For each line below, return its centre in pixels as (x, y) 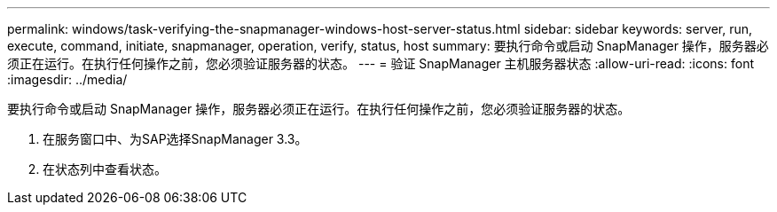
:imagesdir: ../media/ (67, 79)
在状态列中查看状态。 (105, 169)
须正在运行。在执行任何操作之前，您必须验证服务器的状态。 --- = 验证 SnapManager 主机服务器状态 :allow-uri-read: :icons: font (381, 63)
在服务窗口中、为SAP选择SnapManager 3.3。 (175, 139)
